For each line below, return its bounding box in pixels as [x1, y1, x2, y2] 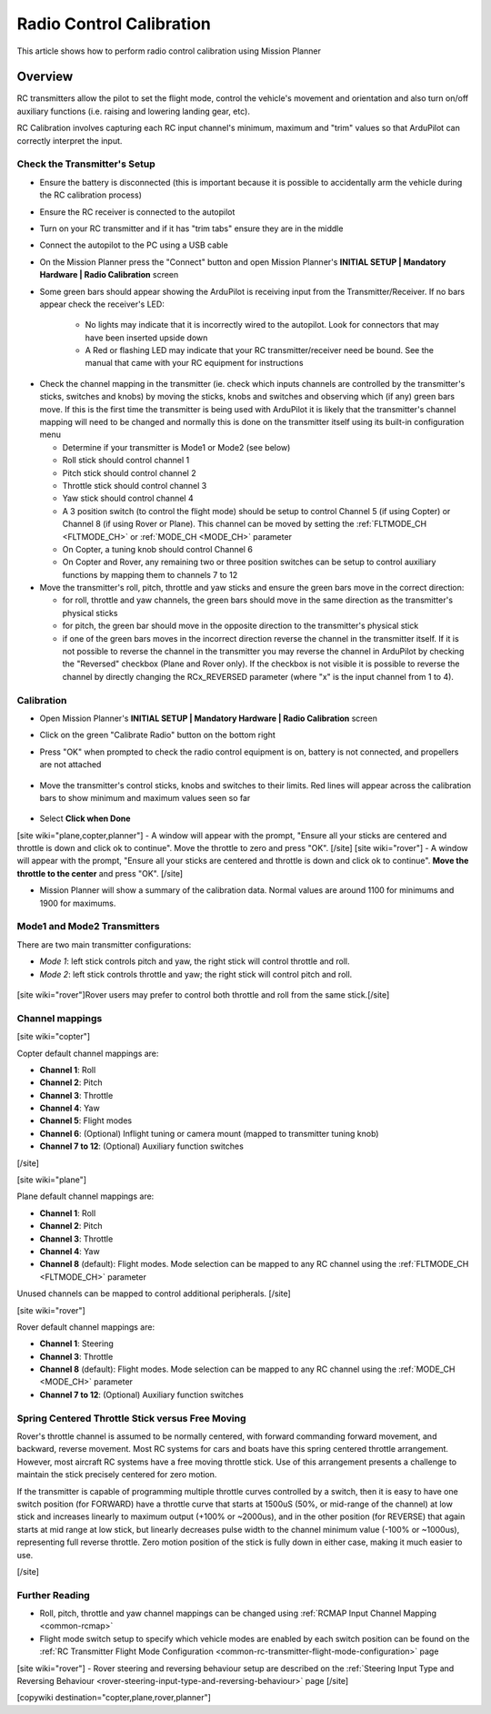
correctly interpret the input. [16, 135, 123, 146]
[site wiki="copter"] [16, 1031, 91, 1042]
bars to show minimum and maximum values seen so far [39, 792, 251, 803]
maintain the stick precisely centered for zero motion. [16, 1469, 217, 1480]
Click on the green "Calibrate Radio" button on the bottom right [39, 729, 276, 741]
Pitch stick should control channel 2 [62, 467, 196, 478]
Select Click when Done [39, 813, 131, 824]
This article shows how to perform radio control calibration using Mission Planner [16, 46, 322, 56]
